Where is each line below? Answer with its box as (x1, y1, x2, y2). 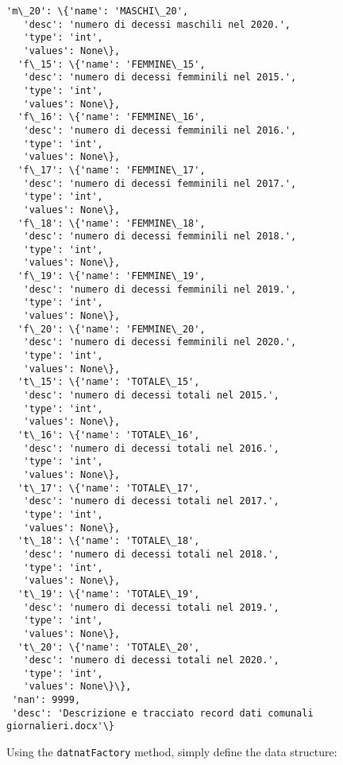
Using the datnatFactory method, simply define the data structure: (6, 744, 337, 760)
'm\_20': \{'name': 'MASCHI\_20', (6, 6, 189, 17)
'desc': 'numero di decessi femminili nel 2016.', (23, 124, 297, 136)
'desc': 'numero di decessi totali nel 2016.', (23, 442, 279, 454)
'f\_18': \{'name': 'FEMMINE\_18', (17, 217, 206, 229)
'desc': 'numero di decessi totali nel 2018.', (23, 548, 279, 560)
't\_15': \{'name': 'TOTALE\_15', (17, 376, 200, 388)
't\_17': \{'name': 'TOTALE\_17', (17, 482, 200, 494)
